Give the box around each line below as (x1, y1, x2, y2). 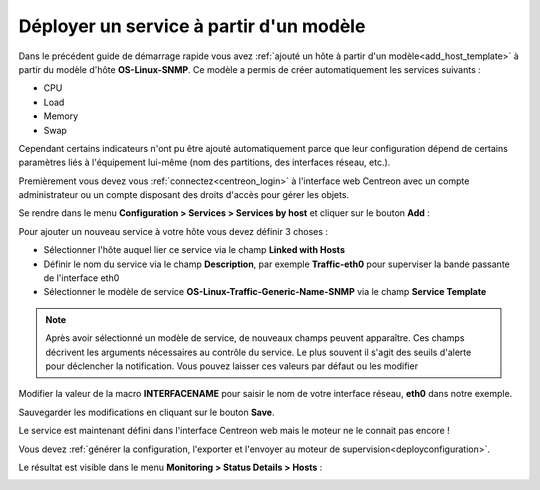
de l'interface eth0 (43, 272, 120, 284)
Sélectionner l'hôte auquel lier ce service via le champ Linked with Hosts (43, 244, 345, 256)
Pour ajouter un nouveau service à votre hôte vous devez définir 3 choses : (18, 225, 329, 237)
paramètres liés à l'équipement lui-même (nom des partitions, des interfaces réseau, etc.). (18, 156, 391, 169)
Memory (43, 110, 79, 122)
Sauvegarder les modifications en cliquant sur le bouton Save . (18, 406, 275, 418)
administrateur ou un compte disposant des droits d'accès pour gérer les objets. (18, 189, 350, 201)
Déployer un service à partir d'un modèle (18, 15, 366, 37)
